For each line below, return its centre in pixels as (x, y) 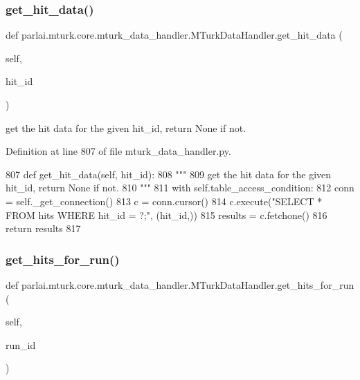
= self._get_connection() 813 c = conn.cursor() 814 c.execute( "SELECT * (164, 201)
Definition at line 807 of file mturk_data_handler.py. (118, 151)
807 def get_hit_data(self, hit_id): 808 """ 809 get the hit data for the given (169, 174)
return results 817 (43, 228)
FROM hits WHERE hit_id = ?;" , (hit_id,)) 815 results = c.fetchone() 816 (166, 215)
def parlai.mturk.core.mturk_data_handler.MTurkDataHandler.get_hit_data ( (174, 35)
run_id (21, 344)
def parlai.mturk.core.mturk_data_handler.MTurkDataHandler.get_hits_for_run (180, 284)
